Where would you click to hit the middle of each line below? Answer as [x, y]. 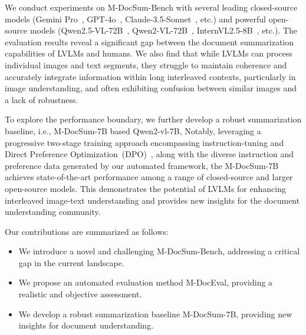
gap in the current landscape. [71, 262]
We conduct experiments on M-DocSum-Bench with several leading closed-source [151, 7]
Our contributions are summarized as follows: [87, 231]
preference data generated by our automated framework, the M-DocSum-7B [142, 165]
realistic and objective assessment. [80, 294]
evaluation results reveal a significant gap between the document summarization [149, 42]
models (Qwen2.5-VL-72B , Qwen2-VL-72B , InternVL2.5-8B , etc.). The [164, 30]
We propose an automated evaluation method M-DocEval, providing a [146, 282]
